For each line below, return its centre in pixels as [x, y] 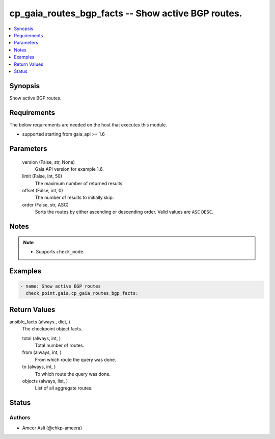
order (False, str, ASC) [45, 204]
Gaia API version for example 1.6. [69, 169]
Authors [20, 418]
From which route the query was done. [76, 359]
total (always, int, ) [42, 338]
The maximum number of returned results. [79, 183]
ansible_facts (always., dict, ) [40, 322]
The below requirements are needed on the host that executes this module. [88, 124]
